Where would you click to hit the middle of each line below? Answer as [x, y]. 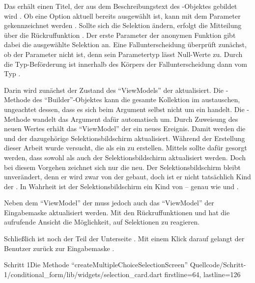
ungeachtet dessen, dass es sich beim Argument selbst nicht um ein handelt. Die [124, 109]
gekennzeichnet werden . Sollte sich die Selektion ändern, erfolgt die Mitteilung [123, 25]
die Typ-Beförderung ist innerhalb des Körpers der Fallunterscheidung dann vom [126, 64]
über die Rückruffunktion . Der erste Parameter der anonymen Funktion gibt [120, 35]
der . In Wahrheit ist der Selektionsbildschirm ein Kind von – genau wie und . [121, 186]
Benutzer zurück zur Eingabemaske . [59, 248]
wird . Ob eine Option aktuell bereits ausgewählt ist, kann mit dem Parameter [122, 15]
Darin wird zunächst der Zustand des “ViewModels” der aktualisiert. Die [114, 90]
